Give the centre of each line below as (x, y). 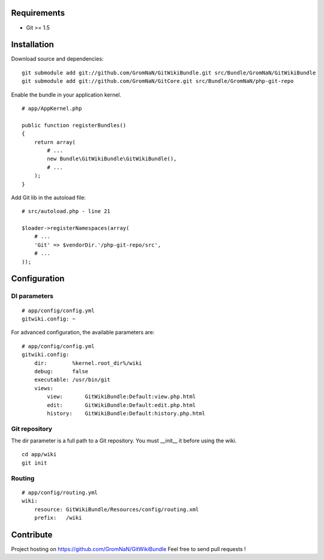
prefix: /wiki (58, 517)
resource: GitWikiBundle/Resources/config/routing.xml (116, 509)
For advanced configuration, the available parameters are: (83, 333)
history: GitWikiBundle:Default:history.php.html (126, 413)
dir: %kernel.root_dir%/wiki (88, 363)
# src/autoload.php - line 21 (66, 211)
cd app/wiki (39, 454)
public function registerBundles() (74, 125)
